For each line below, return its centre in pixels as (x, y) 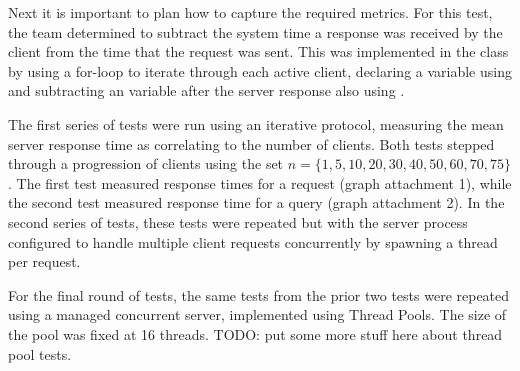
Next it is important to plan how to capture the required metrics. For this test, (250, 12)
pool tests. (40, 353)
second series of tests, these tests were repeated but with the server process (238, 221)
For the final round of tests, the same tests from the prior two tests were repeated (259, 294)
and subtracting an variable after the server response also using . (206, 90)
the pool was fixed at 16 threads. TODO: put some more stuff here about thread (255, 333)
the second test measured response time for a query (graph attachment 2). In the (256, 202)
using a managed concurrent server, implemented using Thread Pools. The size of (257, 314)
